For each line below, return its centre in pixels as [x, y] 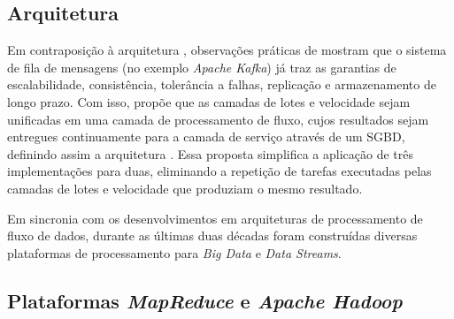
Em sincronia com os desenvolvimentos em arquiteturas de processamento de [215, 218]
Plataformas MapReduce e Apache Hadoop [205, 300]
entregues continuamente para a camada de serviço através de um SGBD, [206, 137]
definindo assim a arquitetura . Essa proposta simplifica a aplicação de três [211, 153]
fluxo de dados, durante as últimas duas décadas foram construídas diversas [212, 235]
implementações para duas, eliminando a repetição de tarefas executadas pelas [219, 171]
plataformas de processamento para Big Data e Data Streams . [174, 252]
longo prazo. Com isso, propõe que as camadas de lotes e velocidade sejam [209, 101]
